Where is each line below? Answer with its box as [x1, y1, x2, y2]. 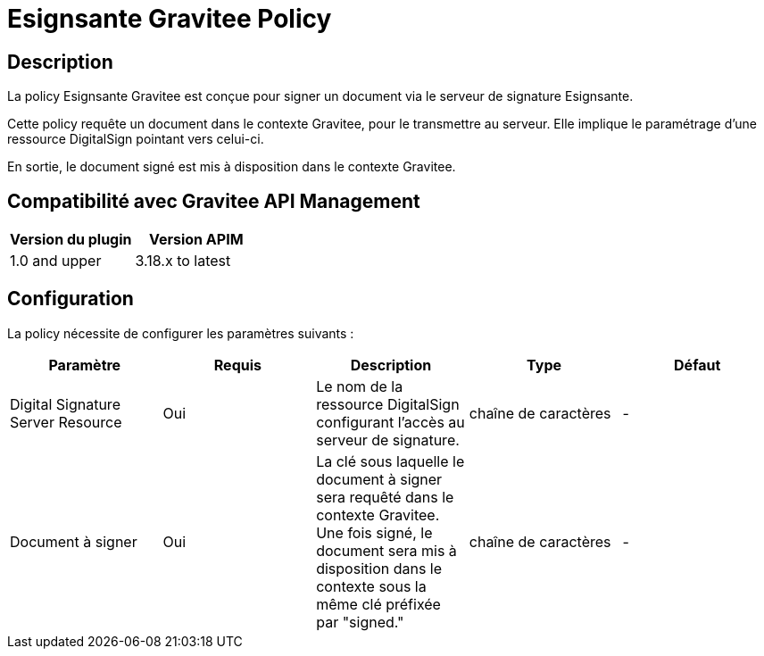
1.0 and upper [10, 252, 102, 270]
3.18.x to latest [135, 252, 231, 270]
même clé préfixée [316, 594, 441, 613]
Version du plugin [10, 230, 132, 249]
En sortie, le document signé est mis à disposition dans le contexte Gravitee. [7, 159, 456, 175]
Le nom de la [316, 377, 403, 395]
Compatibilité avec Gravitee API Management [7, 189, 420, 212]
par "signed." [316, 612, 404, 631]
